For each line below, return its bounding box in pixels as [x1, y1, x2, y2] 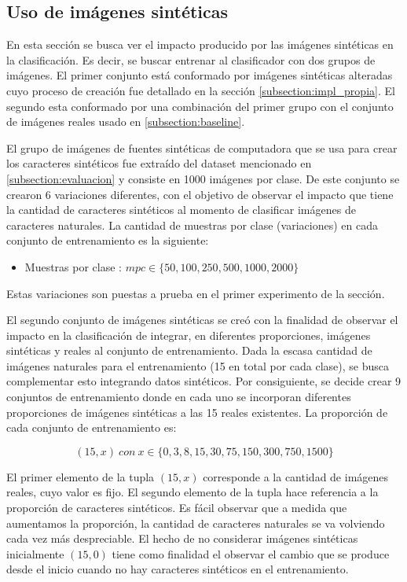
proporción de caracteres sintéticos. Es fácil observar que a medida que [6, 499, 347, 516]
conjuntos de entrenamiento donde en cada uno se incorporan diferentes [6, 389, 351, 405]
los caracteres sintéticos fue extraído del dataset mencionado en [6, 155, 312, 171]
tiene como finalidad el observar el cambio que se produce [112, 545, 390, 562]
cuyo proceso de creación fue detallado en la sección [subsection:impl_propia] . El [6, 82, 395, 98]
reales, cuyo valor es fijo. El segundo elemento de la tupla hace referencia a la [6, 484, 379, 500]
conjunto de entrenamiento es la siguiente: [6, 232, 209, 249]
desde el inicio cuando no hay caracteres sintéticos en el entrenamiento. [6, 561, 349, 577]
